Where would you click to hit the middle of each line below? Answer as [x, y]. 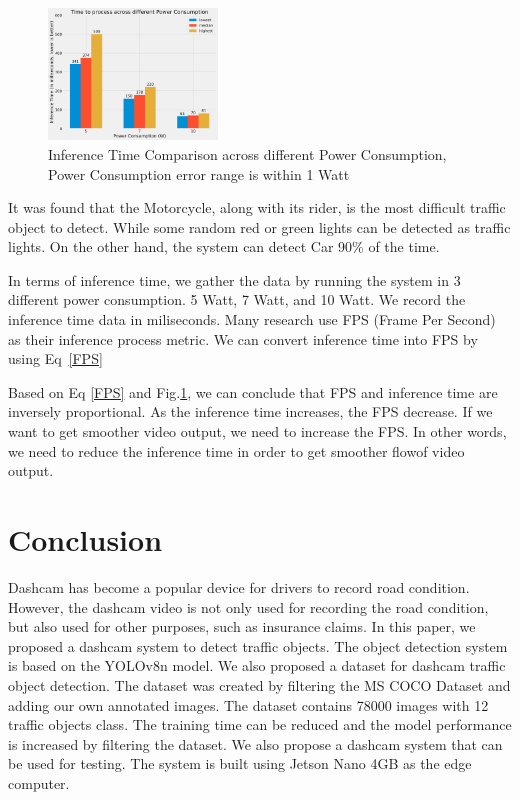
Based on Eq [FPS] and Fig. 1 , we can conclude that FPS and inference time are [253, 391]
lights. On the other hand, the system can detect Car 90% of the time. [224, 246]
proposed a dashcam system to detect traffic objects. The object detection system [258, 645]
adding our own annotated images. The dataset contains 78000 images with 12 [248, 704]
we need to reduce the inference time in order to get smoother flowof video [236, 450]
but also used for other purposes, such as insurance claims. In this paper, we [242, 626]
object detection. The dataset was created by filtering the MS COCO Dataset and [259, 684]
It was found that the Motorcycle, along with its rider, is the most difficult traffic [257, 207]
